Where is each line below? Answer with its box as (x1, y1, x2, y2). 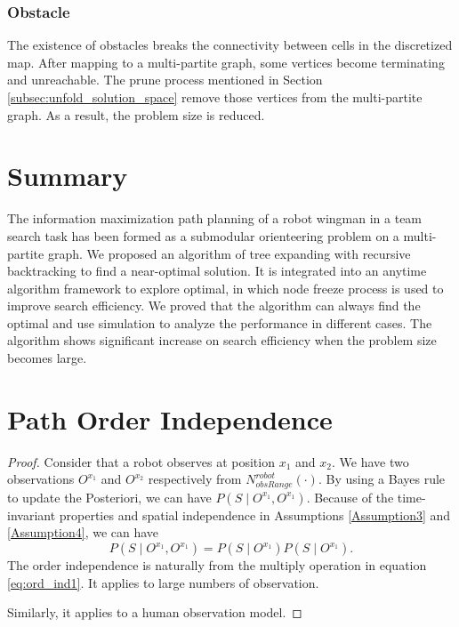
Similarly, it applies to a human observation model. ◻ (7, 603, 302, 622)
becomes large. (7, 349, 87, 367)
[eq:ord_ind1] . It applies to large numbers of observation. (7, 573, 319, 591)
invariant (7, 505, 56, 524)
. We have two (331, 452, 409, 470)
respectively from (148, 470, 242, 488)
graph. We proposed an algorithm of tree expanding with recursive (47, 244, 411, 262)
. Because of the (306, 487, 394, 506)
